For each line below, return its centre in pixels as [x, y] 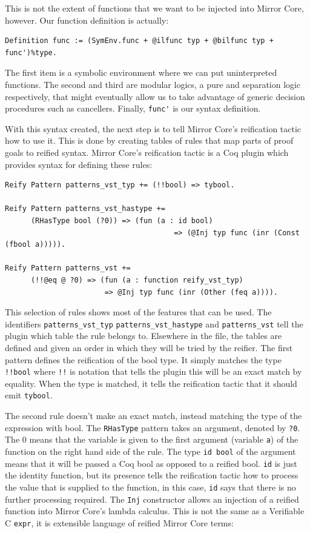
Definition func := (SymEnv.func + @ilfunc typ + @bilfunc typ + [139, 41]
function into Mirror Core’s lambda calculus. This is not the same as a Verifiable [155, 511]
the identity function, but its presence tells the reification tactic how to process [152, 475]
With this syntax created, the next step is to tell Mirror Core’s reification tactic [153, 128]
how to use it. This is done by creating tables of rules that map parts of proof [149, 140]
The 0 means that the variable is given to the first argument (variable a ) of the [152, 439]
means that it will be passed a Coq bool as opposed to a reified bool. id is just [151, 463]
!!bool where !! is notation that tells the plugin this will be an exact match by [153, 371]
